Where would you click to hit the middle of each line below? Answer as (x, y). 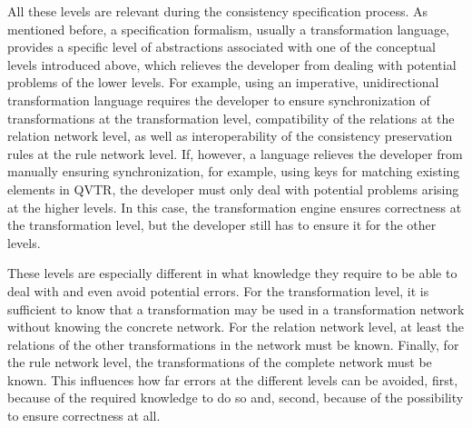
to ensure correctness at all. (84, 416)
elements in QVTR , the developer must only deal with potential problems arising (233, 189)
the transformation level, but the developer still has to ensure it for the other (222, 225)
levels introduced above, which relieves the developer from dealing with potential (232, 64)
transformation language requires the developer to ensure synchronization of (219, 100)
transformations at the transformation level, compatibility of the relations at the (231, 118)
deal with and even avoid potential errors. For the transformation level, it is (218, 290)
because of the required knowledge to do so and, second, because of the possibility (236, 398)
